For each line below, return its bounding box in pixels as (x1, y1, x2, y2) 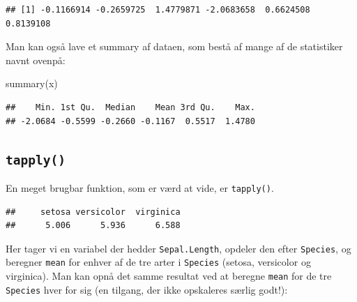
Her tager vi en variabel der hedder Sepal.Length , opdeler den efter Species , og (6, 241, 351, 255)
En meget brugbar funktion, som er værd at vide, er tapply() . (6, 180, 274, 195)
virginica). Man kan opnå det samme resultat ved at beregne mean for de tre (6, 269, 332, 283)
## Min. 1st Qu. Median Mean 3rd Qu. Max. (6, 102, 255, 112)
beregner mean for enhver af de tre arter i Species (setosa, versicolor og (6, 255, 311, 269)
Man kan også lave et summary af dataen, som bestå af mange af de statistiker (6, 39, 343, 54)
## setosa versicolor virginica (6, 206, 181, 217)
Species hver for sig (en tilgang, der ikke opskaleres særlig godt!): (6, 282, 288, 296)
